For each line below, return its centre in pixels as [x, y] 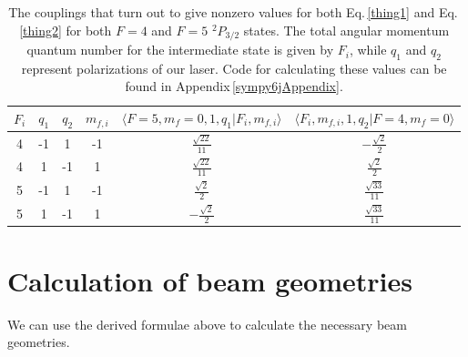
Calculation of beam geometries [210, 280]
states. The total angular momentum [346, 30]
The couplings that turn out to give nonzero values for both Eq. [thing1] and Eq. [233, 12]
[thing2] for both [66, 30]
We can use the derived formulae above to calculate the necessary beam [207, 324]
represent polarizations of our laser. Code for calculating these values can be [234, 68]
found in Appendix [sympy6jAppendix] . [234, 86]
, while [368, 50]
